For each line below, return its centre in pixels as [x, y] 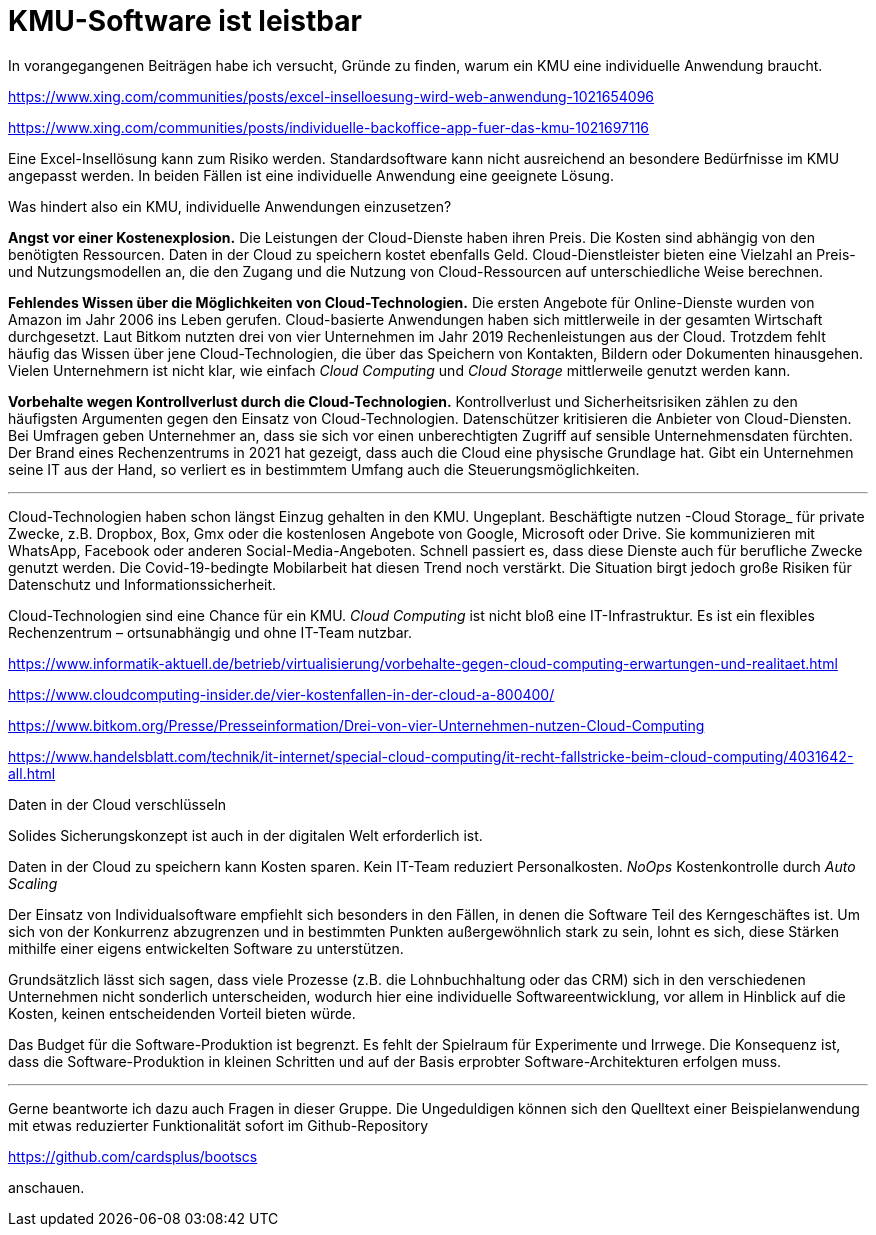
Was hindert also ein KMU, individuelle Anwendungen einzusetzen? [230, 206]
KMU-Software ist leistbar [185, 21]
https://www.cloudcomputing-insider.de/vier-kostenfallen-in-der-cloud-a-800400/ [281, 694]
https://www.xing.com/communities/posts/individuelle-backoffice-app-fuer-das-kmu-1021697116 [329, 127]
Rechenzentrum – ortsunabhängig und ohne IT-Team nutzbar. [210, 632]
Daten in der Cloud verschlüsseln [117, 804]
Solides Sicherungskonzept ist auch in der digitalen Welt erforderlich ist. [245, 835]
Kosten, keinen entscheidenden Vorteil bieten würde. [182, 1013]
